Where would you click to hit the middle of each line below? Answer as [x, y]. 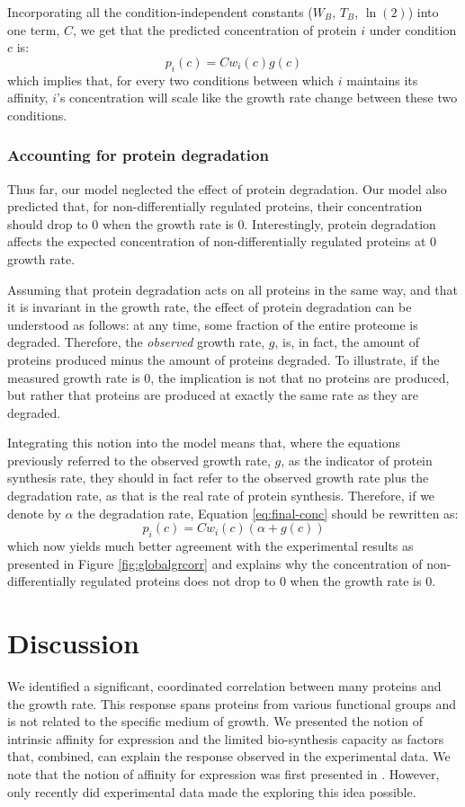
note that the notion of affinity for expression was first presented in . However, [224, 773]
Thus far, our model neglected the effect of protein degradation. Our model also [227, 188]
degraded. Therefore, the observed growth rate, [136, 342]
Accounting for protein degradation [138, 155]
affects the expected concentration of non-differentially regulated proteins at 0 [222, 241]
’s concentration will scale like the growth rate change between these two [257, 98]
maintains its [382, 80]
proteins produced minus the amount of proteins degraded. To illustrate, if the [224, 359]
